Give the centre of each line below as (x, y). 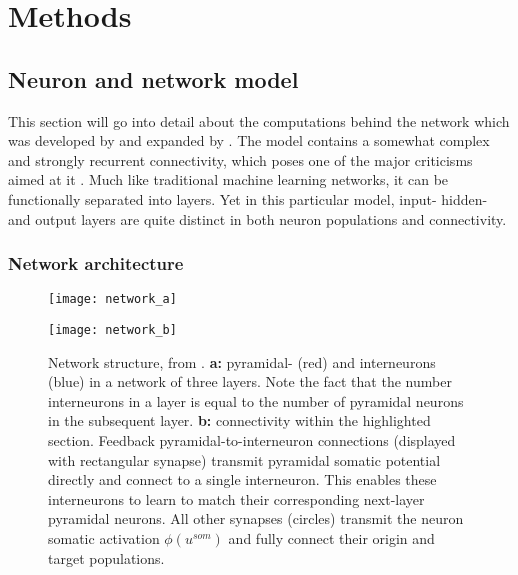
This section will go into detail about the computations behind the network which (259, 120)
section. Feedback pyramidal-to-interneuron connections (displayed (252, 440)
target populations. (106, 557)
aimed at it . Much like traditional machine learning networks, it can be (228, 179)
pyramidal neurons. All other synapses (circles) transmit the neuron (256, 518)
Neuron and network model (153, 78)
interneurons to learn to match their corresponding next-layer (236, 498)
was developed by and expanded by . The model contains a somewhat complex (249, 140)
